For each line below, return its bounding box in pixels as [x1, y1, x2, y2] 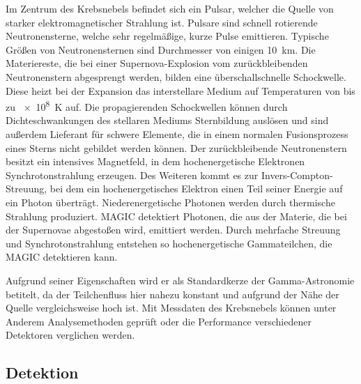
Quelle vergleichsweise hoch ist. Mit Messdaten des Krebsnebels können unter [6, 300, 337, 315]
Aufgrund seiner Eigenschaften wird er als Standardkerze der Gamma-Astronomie [6, 272, 355, 287]
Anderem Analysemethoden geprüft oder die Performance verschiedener [6, 314, 312, 328]
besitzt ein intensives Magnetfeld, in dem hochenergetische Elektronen [6, 154, 305, 169]
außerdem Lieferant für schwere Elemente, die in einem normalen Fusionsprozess [6, 127, 348, 141]
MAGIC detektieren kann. [6, 249, 118, 264]
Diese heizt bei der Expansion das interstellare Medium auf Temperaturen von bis [6, 83, 355, 98]
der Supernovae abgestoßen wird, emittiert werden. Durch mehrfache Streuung [6, 222, 341, 237]
